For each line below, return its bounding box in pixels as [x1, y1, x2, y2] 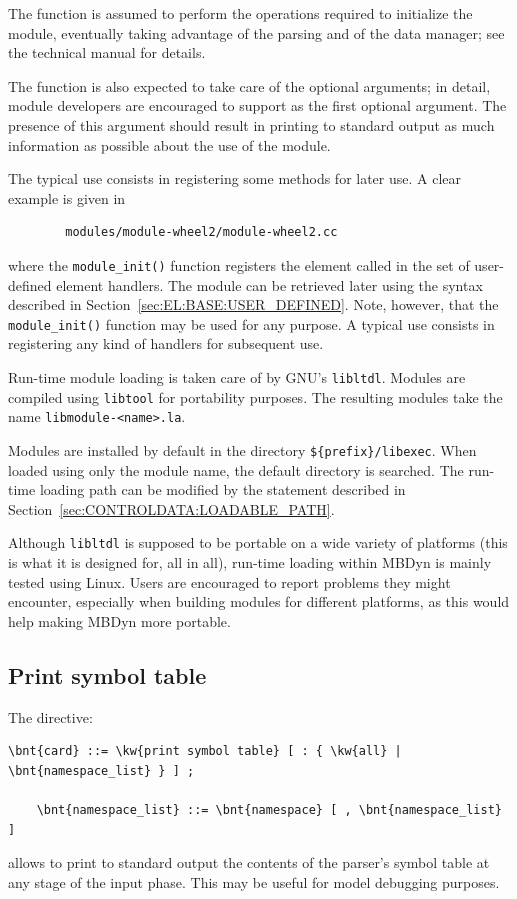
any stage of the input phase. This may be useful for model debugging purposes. [8, 871, 500, 892]
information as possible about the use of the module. [8, 134, 331, 155]
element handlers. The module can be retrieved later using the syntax [56, 274, 483, 295]
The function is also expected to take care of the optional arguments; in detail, [8, 75, 491, 96]
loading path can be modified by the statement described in [39, 479, 406, 500]
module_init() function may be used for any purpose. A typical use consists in [8, 313, 495, 334]
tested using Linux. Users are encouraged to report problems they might [8, 571, 451, 592]
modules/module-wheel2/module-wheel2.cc [65, 225, 338, 240]
